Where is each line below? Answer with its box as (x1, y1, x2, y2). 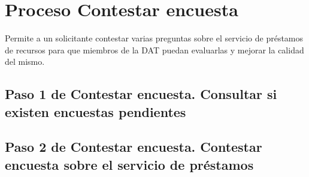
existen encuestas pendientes (5, 102, 186, 121)
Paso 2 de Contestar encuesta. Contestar (5, 137, 262, 156)
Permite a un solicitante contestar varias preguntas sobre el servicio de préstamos (5, 32, 304, 44)
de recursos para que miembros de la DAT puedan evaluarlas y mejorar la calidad (5, 43, 304, 56)
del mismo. (5, 55, 45, 68)
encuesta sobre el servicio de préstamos (5, 155, 254, 173)
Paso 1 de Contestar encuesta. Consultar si (5, 85, 277, 103)
